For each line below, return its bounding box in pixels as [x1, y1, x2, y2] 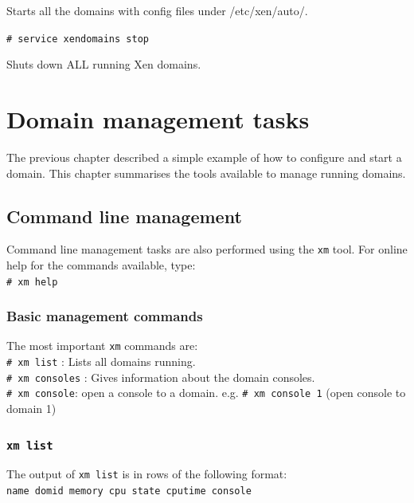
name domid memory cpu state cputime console [6, 485, 252, 497]
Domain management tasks [6, 103, 310, 136]
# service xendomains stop [6, 33, 149, 45]
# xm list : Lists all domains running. [6, 353, 196, 370]
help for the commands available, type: [6, 257, 196, 273]
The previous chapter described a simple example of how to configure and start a [6, 148, 402, 165]
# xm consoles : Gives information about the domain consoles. [6, 368, 315, 385]
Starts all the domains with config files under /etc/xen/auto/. [6, 2, 308, 18]
